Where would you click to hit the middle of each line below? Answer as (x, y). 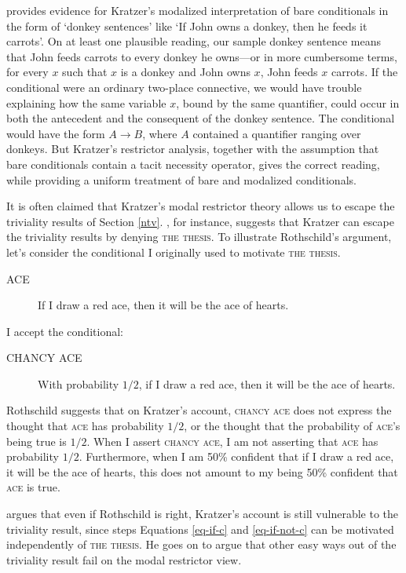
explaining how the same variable (86, 102)
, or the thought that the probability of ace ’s (292, 426)
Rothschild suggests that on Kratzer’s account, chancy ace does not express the (199, 410)
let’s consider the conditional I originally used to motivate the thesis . (174, 252)
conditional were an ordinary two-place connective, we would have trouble (184, 87)
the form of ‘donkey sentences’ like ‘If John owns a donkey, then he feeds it (187, 26)
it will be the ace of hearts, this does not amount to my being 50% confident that (202, 471)
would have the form (56, 133)
